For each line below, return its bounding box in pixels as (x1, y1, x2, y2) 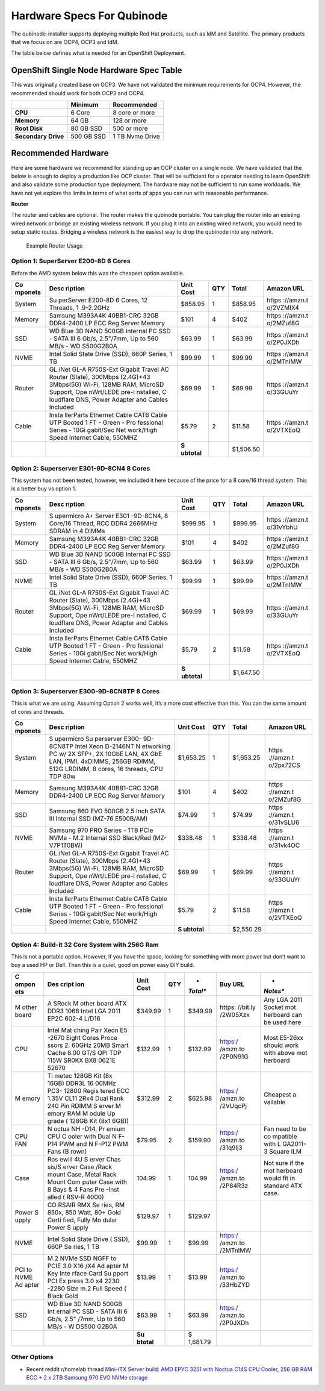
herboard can (264, 1010, 302, 1019)
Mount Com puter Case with (47, 1178, 128, 1186)
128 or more (112, 116, 147, 125)
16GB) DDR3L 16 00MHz (47, 1079, 117, 1087)
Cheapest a (264, 1090, 297, 1099)
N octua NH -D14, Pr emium (47, 1124, 126, 1133)
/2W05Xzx (220, 1010, 250, 1019)
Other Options (11, 1353, 54, 1361)
